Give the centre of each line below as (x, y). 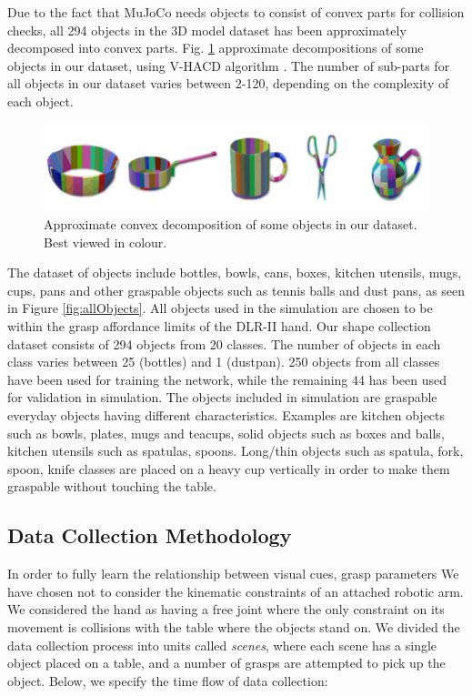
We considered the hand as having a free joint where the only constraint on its (226, 609)
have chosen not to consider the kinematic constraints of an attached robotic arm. (236, 591)
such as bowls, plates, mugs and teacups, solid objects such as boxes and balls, (226, 433)
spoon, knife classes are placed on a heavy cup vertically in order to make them (229, 468)
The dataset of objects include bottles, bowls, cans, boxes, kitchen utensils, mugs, (235, 272)
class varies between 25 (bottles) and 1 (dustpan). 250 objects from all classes (224, 362)
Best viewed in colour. (105, 242)
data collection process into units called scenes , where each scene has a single (222, 645)
